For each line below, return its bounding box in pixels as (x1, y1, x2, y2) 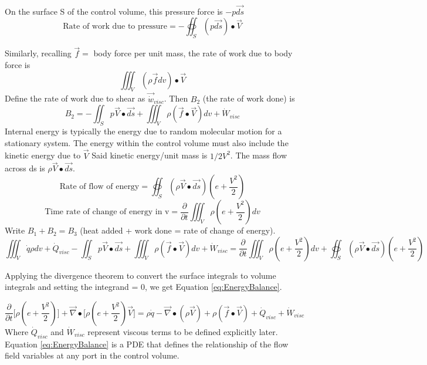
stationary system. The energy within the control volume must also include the (5, 136, 289, 148)
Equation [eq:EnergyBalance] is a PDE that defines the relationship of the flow (5, 337, 289, 350)
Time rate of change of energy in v (45, 208, 170, 217)
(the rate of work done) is (202, 92, 295, 104)
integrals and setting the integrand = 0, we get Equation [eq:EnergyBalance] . (5, 280, 282, 293)
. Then (164, 92, 188, 104)
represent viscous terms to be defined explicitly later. (87, 325, 278, 337)
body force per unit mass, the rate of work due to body (93, 47, 293, 59)
